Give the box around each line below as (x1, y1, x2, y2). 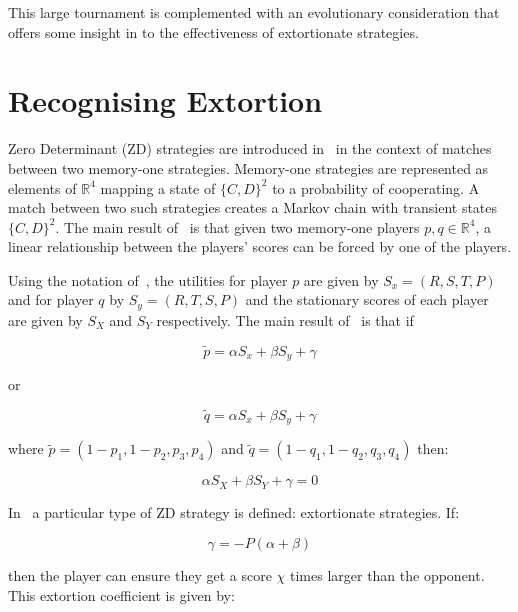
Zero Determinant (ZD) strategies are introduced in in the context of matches (8, 138, 492, 159)
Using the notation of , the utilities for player (8, 269, 288, 290)
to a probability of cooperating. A (272, 177, 480, 198)
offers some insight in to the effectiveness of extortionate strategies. (8, 21, 419, 42)
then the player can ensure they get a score (8, 565, 272, 586)
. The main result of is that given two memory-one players (55, 216, 420, 237)
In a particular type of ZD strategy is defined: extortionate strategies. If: (8, 502, 460, 523)
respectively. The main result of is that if (156, 309, 414, 330)
